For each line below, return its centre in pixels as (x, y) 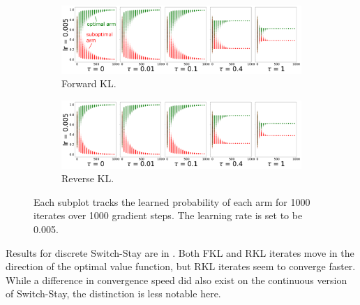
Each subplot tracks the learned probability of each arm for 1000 (172, 201)
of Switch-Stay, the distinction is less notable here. (113, 293)
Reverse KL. (88, 178)
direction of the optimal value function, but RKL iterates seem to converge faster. (181, 266)
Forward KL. (89, 83)
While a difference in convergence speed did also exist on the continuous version (177, 280)
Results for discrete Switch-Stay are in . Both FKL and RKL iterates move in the (180, 252)
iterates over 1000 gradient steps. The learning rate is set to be (168, 215)
